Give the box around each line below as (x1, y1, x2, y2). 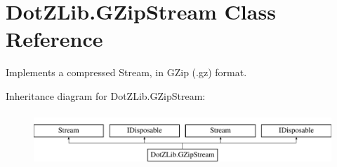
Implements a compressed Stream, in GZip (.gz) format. (6, 65, 247, 80)
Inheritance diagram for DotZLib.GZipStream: (6, 88, 206, 103)
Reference (6, 24, 103, 53)
